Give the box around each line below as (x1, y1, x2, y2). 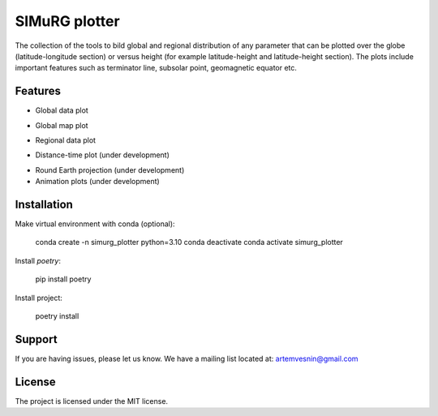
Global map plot (35, 120, 88, 130)
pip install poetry (35, 274, 92, 284)
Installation (15, 198, 73, 211)
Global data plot (35, 105, 88, 115)
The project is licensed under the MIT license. (15, 396, 169, 405)
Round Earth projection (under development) (35, 165, 185, 174)
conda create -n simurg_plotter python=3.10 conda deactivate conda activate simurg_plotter (35, 238, 344, 247)
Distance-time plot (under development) (35, 150, 170, 160)
